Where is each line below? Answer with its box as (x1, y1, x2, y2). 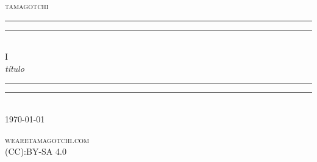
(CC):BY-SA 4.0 (5, 145, 66, 158)
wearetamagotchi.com (5, 133, 90, 146)
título (5, 62, 24, 74)
